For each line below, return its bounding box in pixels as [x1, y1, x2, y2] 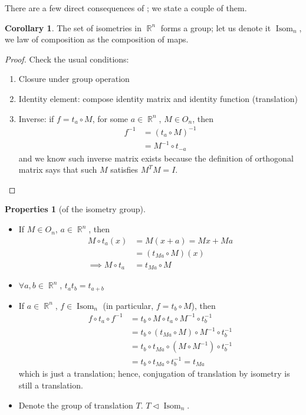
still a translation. [18, 378, 83, 391]
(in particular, [103, 299, 154, 311]
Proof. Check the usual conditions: [5, 52, 129, 65]
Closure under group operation [18, 73, 130, 85]
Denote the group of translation [18, 398, 133, 411]
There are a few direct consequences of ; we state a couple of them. [5, 2, 247, 14]
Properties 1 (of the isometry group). [5, 203, 146, 215]
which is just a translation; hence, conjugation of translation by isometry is [18, 367, 290, 380]
